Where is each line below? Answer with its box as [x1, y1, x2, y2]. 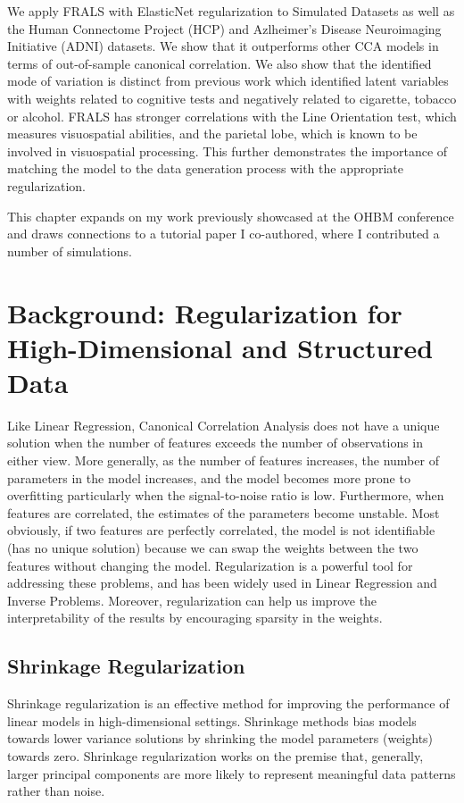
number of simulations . [7, 241, 132, 260]
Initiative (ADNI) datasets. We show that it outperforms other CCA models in [7, 37, 439, 55]
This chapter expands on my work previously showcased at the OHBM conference [7, 206, 454, 225]
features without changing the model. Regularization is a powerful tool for [7, 556, 413, 574]
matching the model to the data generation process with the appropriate [7, 159, 404, 178]
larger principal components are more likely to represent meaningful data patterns [7, 764, 456, 782]
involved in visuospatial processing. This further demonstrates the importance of [7, 141, 448, 160]
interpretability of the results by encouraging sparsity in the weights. [7, 608, 383, 627]
